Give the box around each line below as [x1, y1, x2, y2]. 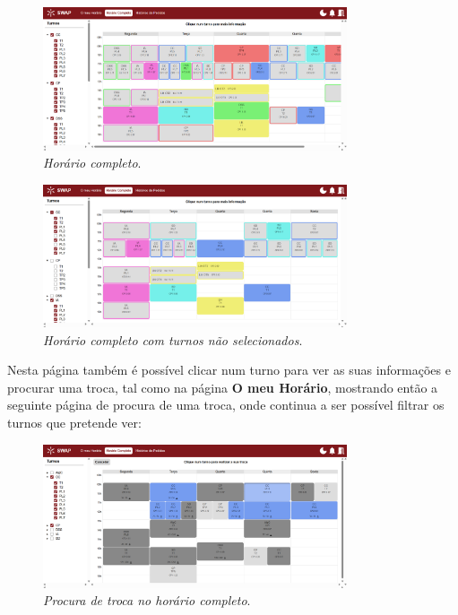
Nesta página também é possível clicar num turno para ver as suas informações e [7, 360, 451, 379]
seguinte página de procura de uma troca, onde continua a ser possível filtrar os [7, 395, 445, 414]
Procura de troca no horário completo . [43, 591, 251, 610]
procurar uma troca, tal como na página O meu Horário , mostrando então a [7, 377, 438, 396]
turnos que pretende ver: [7, 412, 142, 431]
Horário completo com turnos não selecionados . [43, 330, 303, 349]
